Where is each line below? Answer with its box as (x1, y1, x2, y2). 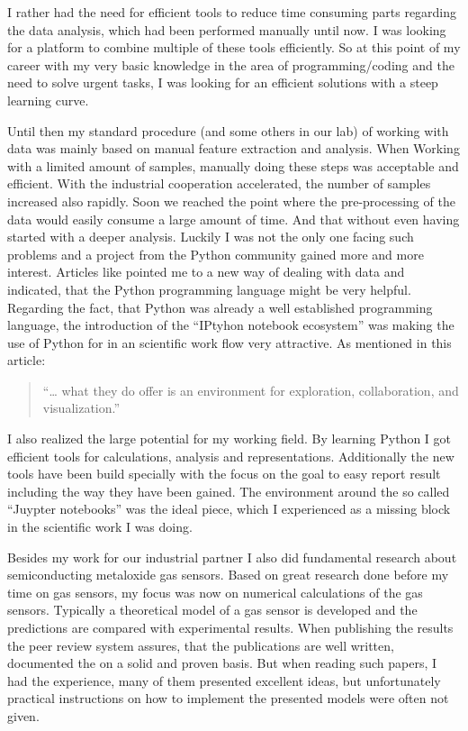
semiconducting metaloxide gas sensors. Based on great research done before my (7, 565, 449, 584)
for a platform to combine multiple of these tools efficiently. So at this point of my (7, 38, 461, 57)
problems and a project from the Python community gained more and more (7, 244, 424, 263)
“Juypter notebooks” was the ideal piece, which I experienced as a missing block (7, 499, 451, 518)
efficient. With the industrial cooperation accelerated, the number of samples (7, 174, 431, 193)
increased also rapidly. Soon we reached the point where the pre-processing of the (7, 191, 455, 210)
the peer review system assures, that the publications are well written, (7, 635, 394, 654)
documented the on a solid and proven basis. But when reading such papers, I (7, 653, 437, 672)
